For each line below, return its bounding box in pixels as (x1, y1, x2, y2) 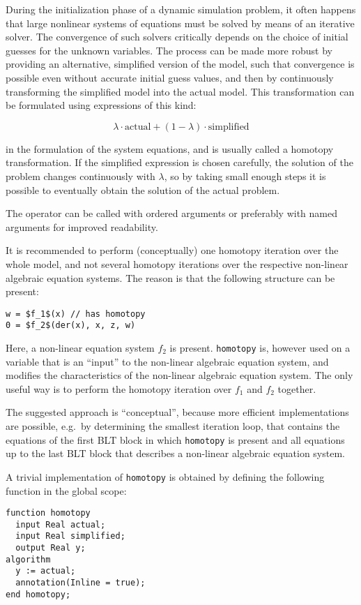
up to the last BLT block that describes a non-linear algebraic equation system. (6, 446, 345, 461)
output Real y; (15, 543, 86, 553)
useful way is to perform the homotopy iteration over (6, 381, 232, 396)
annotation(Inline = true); (15, 578, 146, 588)
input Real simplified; (15, 531, 125, 541)
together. (277, 381, 316, 396)
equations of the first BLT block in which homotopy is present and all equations (6, 432, 345, 447)
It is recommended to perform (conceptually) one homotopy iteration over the (6, 243, 339, 257)
